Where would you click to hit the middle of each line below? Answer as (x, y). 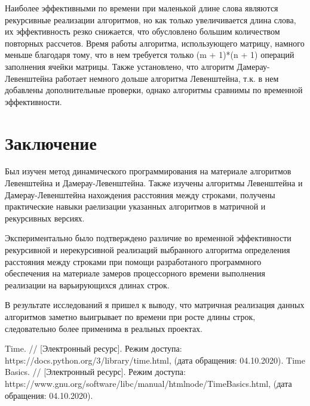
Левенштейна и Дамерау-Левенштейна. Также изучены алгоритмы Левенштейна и (154, 183)
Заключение (51, 142)
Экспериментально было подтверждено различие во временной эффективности (148, 238)
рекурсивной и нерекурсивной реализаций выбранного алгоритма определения (148, 250)
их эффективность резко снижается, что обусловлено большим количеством (142, 31)
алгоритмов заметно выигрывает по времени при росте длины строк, (130, 316)
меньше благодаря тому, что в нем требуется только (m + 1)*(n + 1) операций (150, 55)
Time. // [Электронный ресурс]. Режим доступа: (93, 348)
